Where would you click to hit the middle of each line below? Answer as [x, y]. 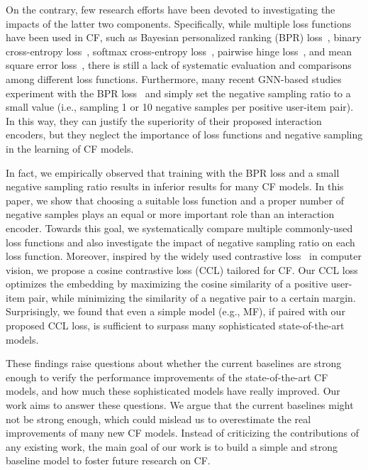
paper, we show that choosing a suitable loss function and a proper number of [175, 200]
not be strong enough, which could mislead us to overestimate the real [158, 419]
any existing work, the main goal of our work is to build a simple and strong [172, 446]
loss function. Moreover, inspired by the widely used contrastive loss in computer [184, 256]
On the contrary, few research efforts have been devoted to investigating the [171, 9]
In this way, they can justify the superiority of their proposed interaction [164, 120]
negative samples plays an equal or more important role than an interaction [170, 214]
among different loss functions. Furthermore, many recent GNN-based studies [174, 78]
